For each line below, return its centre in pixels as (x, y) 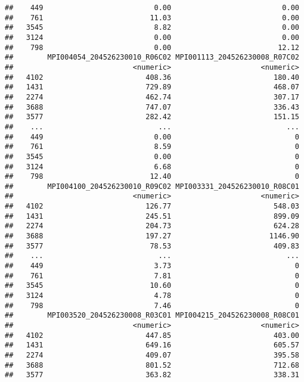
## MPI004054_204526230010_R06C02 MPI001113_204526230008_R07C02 (152, 58)
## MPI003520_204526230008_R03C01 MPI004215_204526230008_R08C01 (152, 316)
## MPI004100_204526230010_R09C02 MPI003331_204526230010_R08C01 (152, 186)
